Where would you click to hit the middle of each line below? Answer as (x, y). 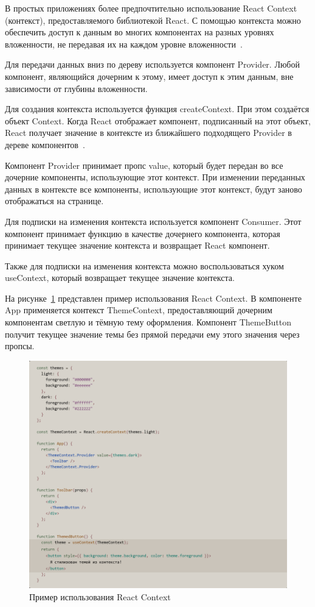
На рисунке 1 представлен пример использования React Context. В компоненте (153, 298)
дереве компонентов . (45, 144)
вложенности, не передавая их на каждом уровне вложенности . (124, 44)
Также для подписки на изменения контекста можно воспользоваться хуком (144, 265)
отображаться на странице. (54, 201)
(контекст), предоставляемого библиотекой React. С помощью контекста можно (153, 20)
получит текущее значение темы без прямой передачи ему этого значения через (152, 334)
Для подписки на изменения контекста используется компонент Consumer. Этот (153, 221)
